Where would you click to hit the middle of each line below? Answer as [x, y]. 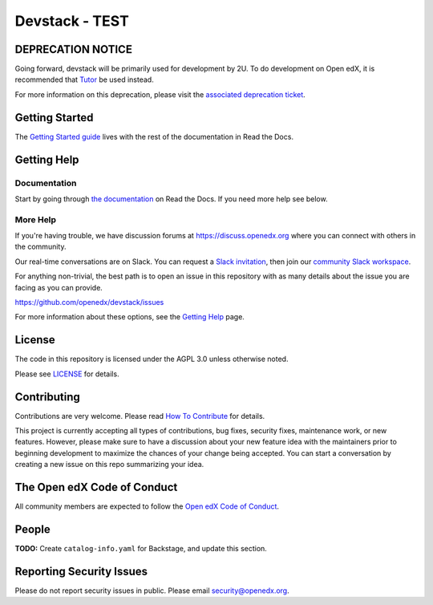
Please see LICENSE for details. [67, 374]
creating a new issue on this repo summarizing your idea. [109, 465]
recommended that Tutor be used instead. [84, 79]
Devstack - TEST [72, 21]
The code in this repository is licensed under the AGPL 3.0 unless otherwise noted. [152, 359]
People [33, 529]
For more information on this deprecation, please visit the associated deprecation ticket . [160, 94]
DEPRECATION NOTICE [73, 49]
